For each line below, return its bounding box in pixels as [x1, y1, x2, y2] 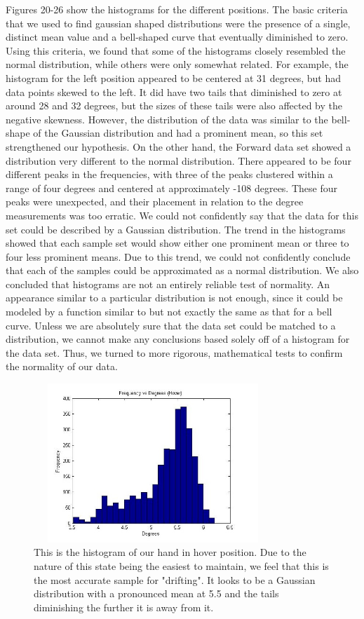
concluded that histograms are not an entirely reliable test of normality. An [6, 276, 330, 291]
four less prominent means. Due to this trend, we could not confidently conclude [6, 249, 351, 264]
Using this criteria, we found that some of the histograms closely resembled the [6, 43, 346, 57]
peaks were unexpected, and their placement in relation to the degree [6, 194, 304, 209]
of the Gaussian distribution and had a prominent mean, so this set [33, 125, 323, 140]
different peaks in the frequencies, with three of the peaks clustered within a [6, 167, 333, 182]
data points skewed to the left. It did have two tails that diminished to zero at [6, 84, 342, 99]
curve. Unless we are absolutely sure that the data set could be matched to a [6, 318, 336, 332]
